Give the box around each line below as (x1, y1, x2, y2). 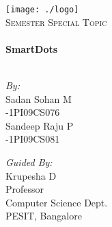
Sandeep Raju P (5, 118, 74, 132)
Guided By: (5, 155, 53, 169)
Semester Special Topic (5, 14, 107, 29)
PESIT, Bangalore (5, 208, 82, 223)
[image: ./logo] (5, 5, 79, 14)
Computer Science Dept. (5, 195, 108, 209)
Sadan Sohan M (5, 91, 72, 106)
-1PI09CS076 (5, 105, 60, 119)
